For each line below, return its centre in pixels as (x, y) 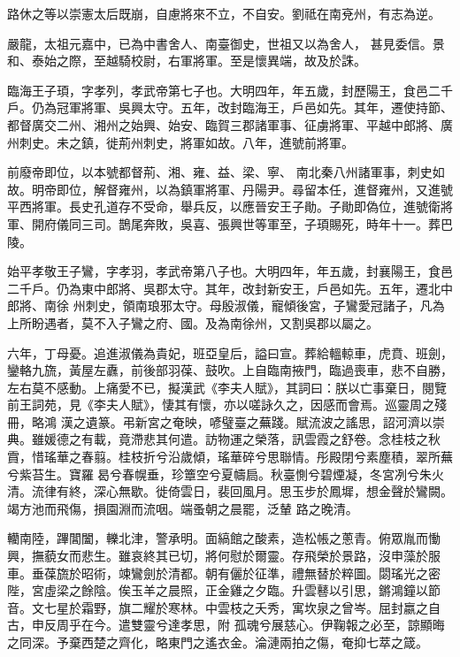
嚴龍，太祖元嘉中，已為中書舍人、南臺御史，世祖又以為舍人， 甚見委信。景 (226, 43)
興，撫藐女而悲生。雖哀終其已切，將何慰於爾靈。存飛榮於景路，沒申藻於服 (224, 556)
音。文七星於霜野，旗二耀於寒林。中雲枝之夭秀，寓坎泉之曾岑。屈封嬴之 (218, 607)
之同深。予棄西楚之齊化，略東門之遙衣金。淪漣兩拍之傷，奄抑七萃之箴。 (218, 642)
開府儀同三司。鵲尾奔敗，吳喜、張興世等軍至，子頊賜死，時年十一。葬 (236, 223)
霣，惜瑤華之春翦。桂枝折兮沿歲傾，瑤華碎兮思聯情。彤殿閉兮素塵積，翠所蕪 (230, 457)
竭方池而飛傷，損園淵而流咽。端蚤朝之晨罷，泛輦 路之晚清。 (183, 508)
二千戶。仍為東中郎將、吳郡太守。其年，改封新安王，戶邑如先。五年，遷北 (224, 288)
